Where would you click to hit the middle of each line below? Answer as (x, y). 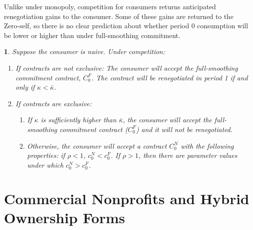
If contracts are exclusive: (53, 103)
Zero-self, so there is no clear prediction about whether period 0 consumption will (126, 26)
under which (45, 164)
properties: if (46, 155)
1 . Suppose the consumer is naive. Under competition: (84, 51)
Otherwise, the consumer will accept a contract (97, 145)
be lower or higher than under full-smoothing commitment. (92, 35)
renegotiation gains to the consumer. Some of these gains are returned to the (119, 16)
